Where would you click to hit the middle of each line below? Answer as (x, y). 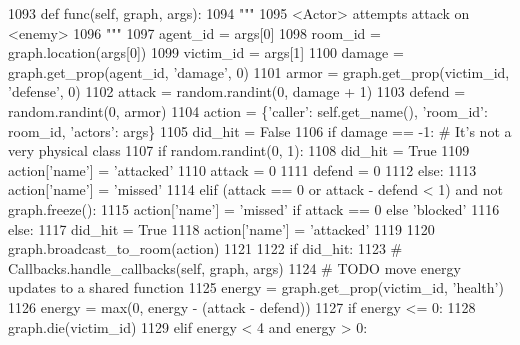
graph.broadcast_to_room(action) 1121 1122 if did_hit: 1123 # (205, 248)
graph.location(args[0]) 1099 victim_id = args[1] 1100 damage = (206, 52)
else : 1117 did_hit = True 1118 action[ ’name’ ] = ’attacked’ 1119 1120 (221, 228)
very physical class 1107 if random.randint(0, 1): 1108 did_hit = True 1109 (239, 150)
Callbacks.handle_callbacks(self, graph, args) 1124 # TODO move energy (234, 267)
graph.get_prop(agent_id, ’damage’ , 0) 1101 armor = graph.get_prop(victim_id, (259, 71)
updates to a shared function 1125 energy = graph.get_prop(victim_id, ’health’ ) (256, 287)
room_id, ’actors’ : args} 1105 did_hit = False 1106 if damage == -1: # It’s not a (260, 130)
